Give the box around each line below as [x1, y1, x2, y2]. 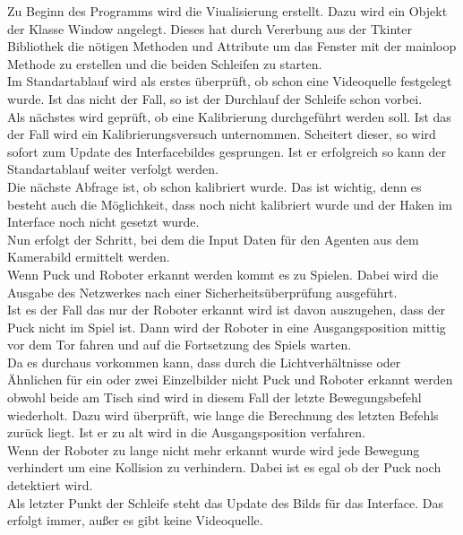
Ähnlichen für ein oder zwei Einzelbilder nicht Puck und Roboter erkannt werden [7, 370, 453, 389]
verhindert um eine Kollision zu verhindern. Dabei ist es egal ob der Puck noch [7, 458, 442, 477]
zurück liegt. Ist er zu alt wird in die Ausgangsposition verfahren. [7, 423, 365, 442]
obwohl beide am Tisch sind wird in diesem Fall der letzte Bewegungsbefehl [7, 388, 422, 407]
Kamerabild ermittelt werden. [7, 247, 170, 266]
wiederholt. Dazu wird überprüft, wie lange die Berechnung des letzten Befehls [7, 405, 439, 424]
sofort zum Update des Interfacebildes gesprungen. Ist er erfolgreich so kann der [7, 142, 446, 160]
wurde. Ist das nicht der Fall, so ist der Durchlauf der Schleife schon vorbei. [7, 89, 423, 108]
